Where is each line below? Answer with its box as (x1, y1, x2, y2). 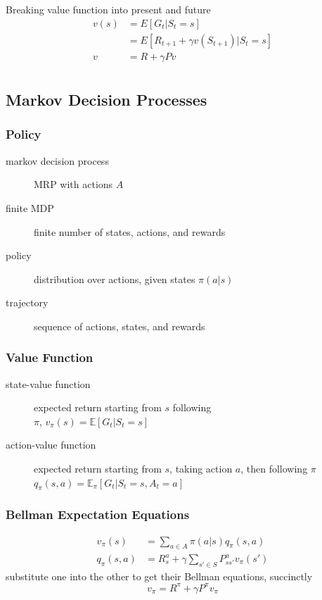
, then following (240, 461, 308, 476)
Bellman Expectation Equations (6, 506, 190, 523)
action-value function (6, 437, 96, 452)
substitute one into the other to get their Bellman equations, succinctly (6, 568, 313, 583)
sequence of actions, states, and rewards (34, 318, 205, 333)
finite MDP (6, 200, 54, 215)
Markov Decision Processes (6, 89, 207, 111)
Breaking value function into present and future (6, 2, 211, 16)
